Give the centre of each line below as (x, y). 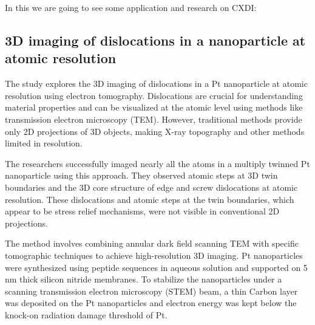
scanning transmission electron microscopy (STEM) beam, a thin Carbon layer (151, 291)
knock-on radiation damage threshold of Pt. (86, 314)
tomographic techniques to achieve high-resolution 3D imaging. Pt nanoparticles (154, 255)
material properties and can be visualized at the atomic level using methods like (154, 107)
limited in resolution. (44, 143)
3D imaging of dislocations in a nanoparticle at (155, 40)
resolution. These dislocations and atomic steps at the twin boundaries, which (150, 199)
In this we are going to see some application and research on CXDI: (131, 7)
